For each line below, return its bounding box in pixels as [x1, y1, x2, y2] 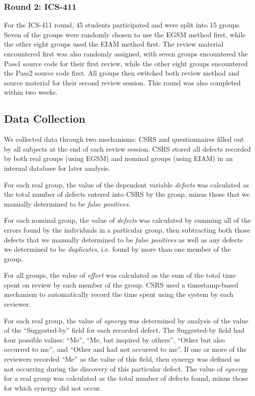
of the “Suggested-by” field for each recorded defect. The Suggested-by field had [4, 325, 245, 335]
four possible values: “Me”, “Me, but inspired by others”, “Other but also [4, 334, 225, 344]
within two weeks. [4, 87, 57, 97]
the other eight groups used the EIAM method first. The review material [4, 39, 224, 49]
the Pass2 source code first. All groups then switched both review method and [4, 68, 239, 78]
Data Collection [4, 111, 85, 126]
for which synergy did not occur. [4, 382, 102, 393]
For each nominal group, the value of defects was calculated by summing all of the [4, 215, 251, 225]
